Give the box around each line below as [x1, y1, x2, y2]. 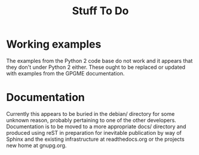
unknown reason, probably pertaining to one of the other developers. [6, 116, 176, 124]
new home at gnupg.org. [6, 141, 67, 149]
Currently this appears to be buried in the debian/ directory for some [6, 110, 175, 117]
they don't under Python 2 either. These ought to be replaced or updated [6, 64, 186, 71]
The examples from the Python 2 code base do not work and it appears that [6, 57, 193, 64]
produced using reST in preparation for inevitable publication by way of [6, 129, 182, 136]
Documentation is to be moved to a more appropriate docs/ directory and [6, 123, 186, 130]
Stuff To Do [72, 4, 129, 18]
